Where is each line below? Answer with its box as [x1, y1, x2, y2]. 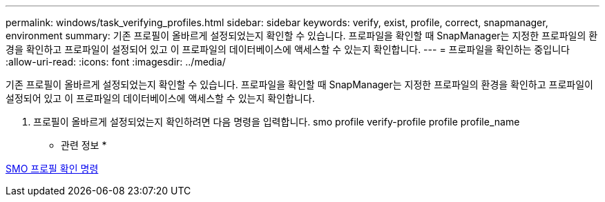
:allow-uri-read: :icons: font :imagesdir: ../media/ [6, 56, 226, 68]
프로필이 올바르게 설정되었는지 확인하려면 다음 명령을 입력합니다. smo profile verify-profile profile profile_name [33, 116, 520, 128]
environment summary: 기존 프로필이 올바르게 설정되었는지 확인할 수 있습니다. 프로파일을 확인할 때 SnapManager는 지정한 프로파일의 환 [6, 30, 598, 41]
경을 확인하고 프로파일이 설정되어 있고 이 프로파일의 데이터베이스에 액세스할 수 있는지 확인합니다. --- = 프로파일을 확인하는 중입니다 [6, 43, 570, 55]
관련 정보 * [61, 139, 107, 151]
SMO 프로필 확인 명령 [6, 163, 99, 174]
